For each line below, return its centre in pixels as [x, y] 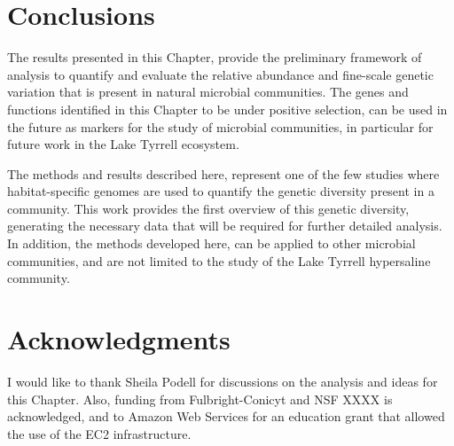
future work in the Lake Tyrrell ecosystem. [123, 144]
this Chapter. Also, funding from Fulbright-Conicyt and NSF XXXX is [200, 399]
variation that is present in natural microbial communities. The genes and [208, 92]
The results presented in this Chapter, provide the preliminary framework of [215, 57]
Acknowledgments [119, 339]
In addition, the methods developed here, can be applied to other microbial [211, 243]
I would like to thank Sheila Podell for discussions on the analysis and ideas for [223, 381]
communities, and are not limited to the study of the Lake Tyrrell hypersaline [219, 260]
